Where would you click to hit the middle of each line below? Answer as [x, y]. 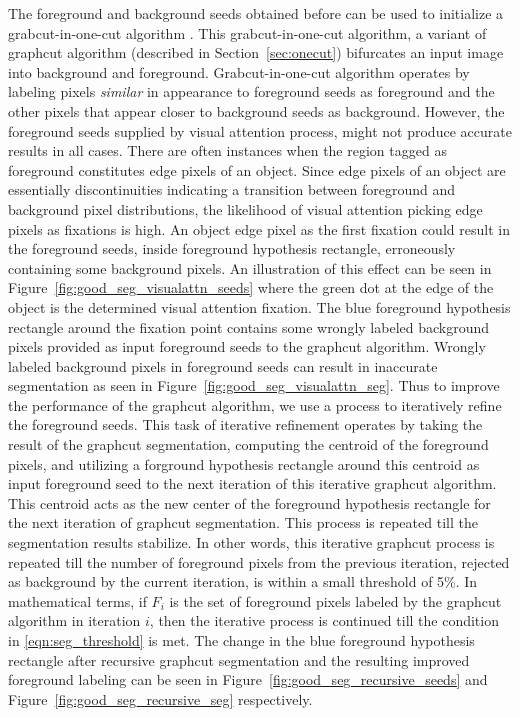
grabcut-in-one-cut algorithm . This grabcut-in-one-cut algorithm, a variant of [247, 32]
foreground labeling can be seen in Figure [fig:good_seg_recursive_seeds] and [248, 679]
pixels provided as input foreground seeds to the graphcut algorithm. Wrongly [247, 346]
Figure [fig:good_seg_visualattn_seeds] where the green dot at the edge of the [251, 287]
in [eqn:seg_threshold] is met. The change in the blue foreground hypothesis [241, 640]
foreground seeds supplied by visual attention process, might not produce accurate [260, 130]
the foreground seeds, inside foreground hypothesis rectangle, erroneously [232, 248]
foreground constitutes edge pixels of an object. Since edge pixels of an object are [257, 169]
